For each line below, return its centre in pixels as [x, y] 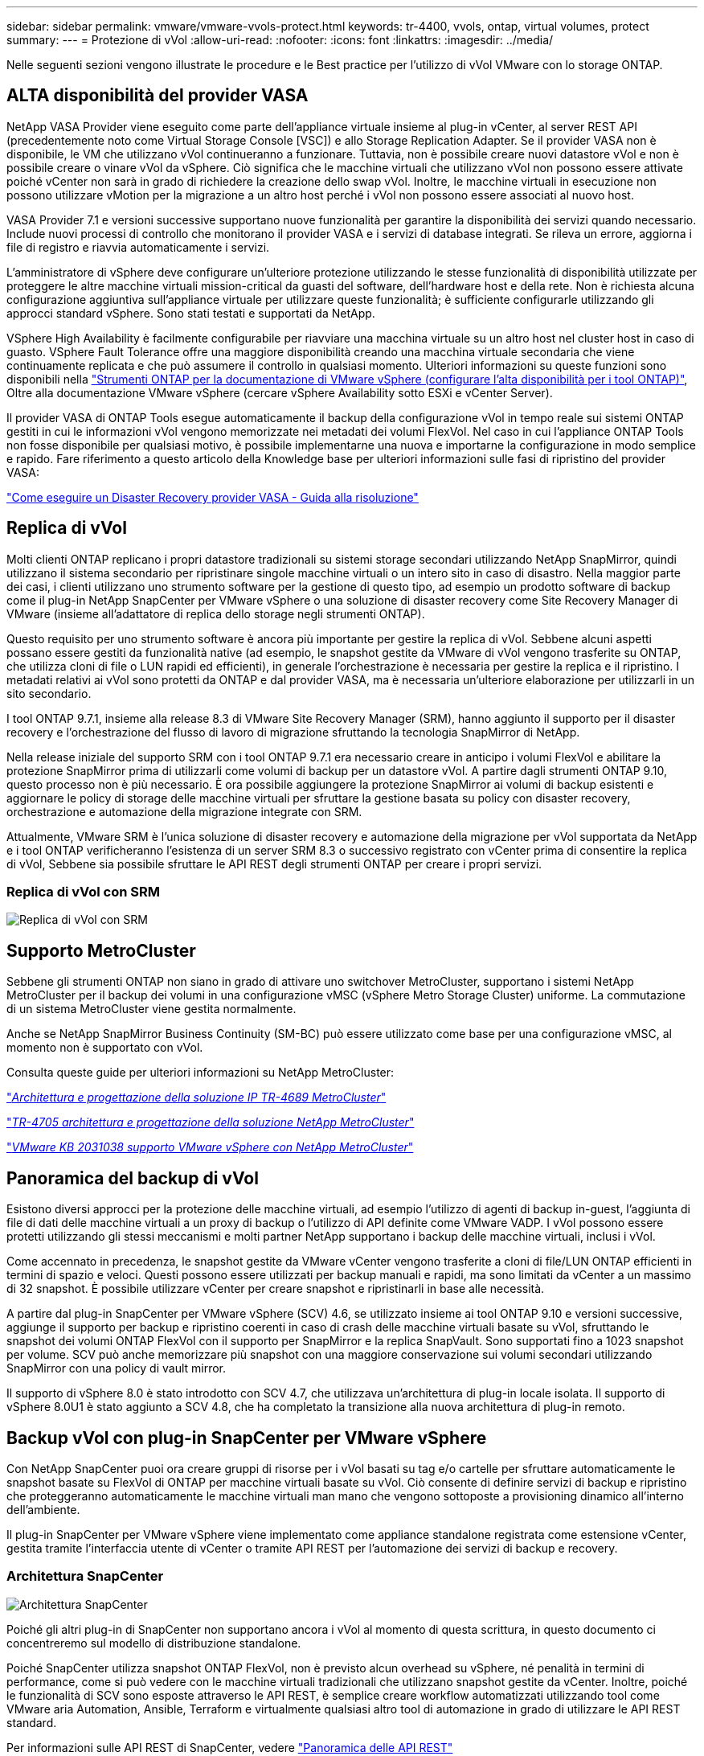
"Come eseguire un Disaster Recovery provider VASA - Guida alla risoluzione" [213, 497]
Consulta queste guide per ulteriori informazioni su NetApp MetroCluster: [201, 1073]
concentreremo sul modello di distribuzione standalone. [154, 1643]
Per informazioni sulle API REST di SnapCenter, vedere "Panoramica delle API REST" [230, 1747]
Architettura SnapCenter [85, 1576]
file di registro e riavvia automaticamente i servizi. [138, 247]
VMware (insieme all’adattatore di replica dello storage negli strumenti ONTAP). [216, 613]
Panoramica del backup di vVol [133, 1178]
